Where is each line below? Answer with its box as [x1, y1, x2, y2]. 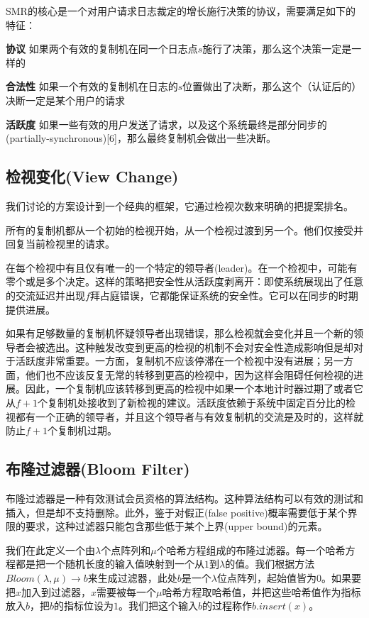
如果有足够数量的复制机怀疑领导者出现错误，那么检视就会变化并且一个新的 [6, 326, 353, 341]
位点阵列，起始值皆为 [216, 570, 316, 585]
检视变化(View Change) [6, 165, 179, 187]
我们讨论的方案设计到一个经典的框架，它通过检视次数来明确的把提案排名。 [6, 198, 353, 213]
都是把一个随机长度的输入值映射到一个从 [15, 556, 204, 571]
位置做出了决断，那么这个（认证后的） [182, 79, 362, 94]
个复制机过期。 [48, 423, 117, 438]
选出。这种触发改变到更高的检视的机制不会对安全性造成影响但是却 [45, 339, 353, 354]
